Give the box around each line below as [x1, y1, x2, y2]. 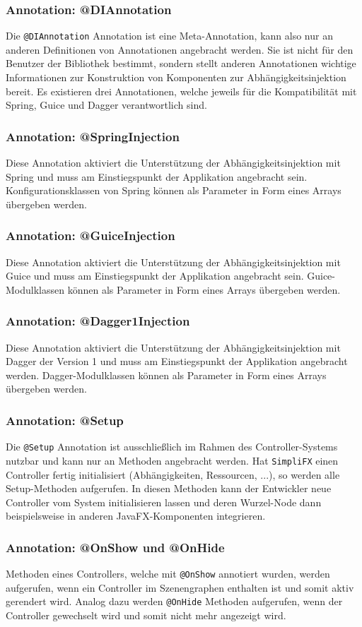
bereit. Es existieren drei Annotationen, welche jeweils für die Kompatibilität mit [6, 83, 357, 98]
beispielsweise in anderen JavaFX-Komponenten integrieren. [6, 508, 266, 523]
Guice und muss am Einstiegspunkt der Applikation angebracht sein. [6, 268, 304, 283]
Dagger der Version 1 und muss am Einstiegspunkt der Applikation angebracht [6, 354, 348, 369]
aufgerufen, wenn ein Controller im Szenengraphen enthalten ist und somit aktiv [6, 580, 354, 595]
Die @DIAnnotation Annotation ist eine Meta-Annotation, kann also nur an [6, 28, 333, 43]
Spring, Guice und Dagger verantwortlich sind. [6, 97, 207, 112]
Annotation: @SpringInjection [6, 127, 180, 145]
